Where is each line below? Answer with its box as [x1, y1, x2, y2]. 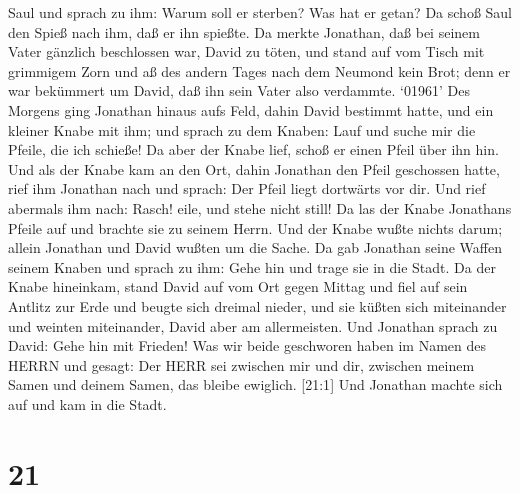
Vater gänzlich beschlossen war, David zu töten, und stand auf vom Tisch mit [8, 41, 485, 62]
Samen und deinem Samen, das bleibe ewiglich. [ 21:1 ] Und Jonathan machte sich [8, 374, 503, 395]
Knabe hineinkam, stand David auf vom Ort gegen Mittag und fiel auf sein [8, 276, 468, 297]
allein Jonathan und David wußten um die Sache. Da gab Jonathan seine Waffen [8, 237, 503, 258]
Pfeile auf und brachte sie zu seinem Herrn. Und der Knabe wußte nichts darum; [8, 217, 503, 238]
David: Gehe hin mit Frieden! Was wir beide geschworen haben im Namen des [8, 335, 486, 356]
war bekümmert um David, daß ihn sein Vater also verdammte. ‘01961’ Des [8, 80, 470, 101]
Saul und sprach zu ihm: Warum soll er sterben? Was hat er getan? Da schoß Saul [8, 2, 512, 22]
